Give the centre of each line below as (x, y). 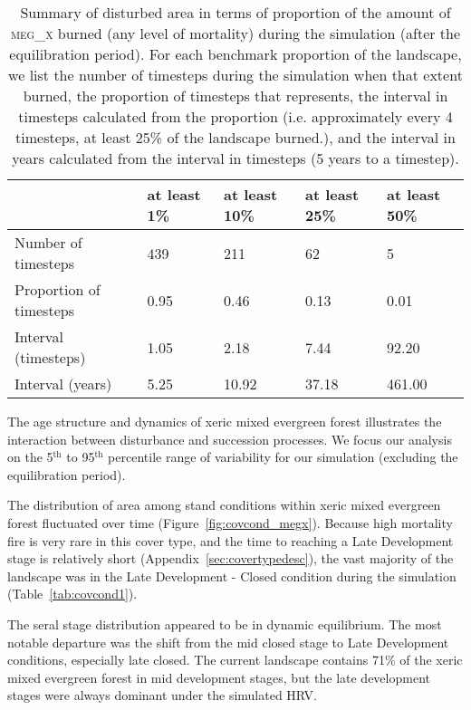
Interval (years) (63, 384)
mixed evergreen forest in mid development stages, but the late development (219, 677)
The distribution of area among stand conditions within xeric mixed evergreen (224, 505)
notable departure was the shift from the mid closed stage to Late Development (228, 642)
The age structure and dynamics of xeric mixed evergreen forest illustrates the (225, 421)
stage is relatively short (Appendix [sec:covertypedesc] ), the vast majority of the (231, 558)
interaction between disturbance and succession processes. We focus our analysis (230, 439)
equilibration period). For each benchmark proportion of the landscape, (235, 54)
